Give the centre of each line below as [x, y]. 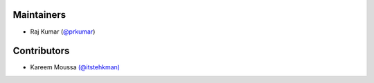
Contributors [41, 51]
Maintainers [39, 15]
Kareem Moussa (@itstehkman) [75, 67]
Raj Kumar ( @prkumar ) [63, 32]
